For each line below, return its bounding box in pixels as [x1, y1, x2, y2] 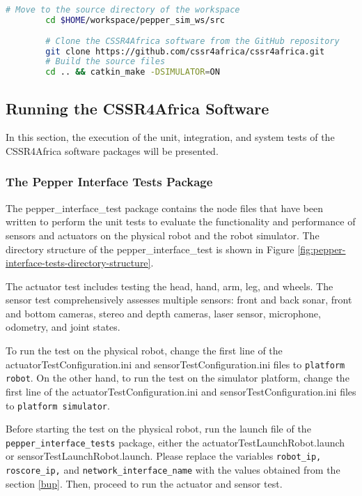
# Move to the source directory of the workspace [6, 5, 240, 15]
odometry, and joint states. [6, 320, 120, 334]
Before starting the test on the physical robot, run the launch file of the [6, 421, 311, 436]
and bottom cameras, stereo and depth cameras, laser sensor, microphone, [6, 306, 321, 320]
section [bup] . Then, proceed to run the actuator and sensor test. [6, 476, 283, 490]
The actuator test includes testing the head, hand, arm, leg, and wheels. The [6, 278, 333, 293]
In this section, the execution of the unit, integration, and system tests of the [6, 130, 335, 144]
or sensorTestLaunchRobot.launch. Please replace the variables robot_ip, [6, 449, 322, 463]
